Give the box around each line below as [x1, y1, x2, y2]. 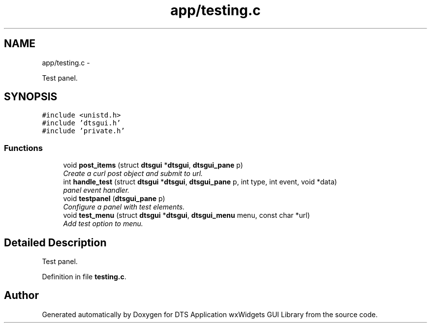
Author [4, 289, 39, 302]
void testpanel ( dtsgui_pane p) [63, 194, 165, 203]
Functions [4, 143, 43, 153]
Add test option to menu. [63, 219, 143, 228]
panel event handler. [63, 186, 130, 195]
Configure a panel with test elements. [63, 203, 185, 211]
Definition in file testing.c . [42, 272, 126, 281]
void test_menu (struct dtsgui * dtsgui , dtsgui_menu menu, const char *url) [63, 211, 310, 220]
